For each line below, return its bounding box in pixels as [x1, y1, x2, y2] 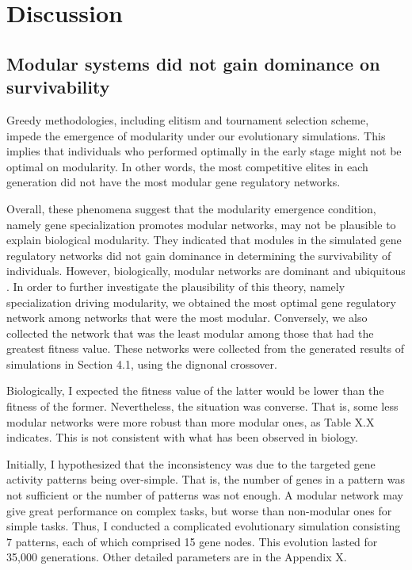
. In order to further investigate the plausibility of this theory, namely [6, 277, 345, 294]
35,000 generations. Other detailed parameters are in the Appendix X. [6, 549, 347, 565]
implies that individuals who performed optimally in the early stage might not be [6, 143, 402, 159]
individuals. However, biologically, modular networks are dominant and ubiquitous [6, 262, 406, 279]
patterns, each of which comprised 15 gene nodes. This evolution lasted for [15, 533, 378, 549]
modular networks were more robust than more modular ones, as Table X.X [6, 413, 375, 430]
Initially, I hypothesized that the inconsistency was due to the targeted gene [6, 455, 376, 472]
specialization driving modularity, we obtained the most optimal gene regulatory [6, 293, 396, 310]
